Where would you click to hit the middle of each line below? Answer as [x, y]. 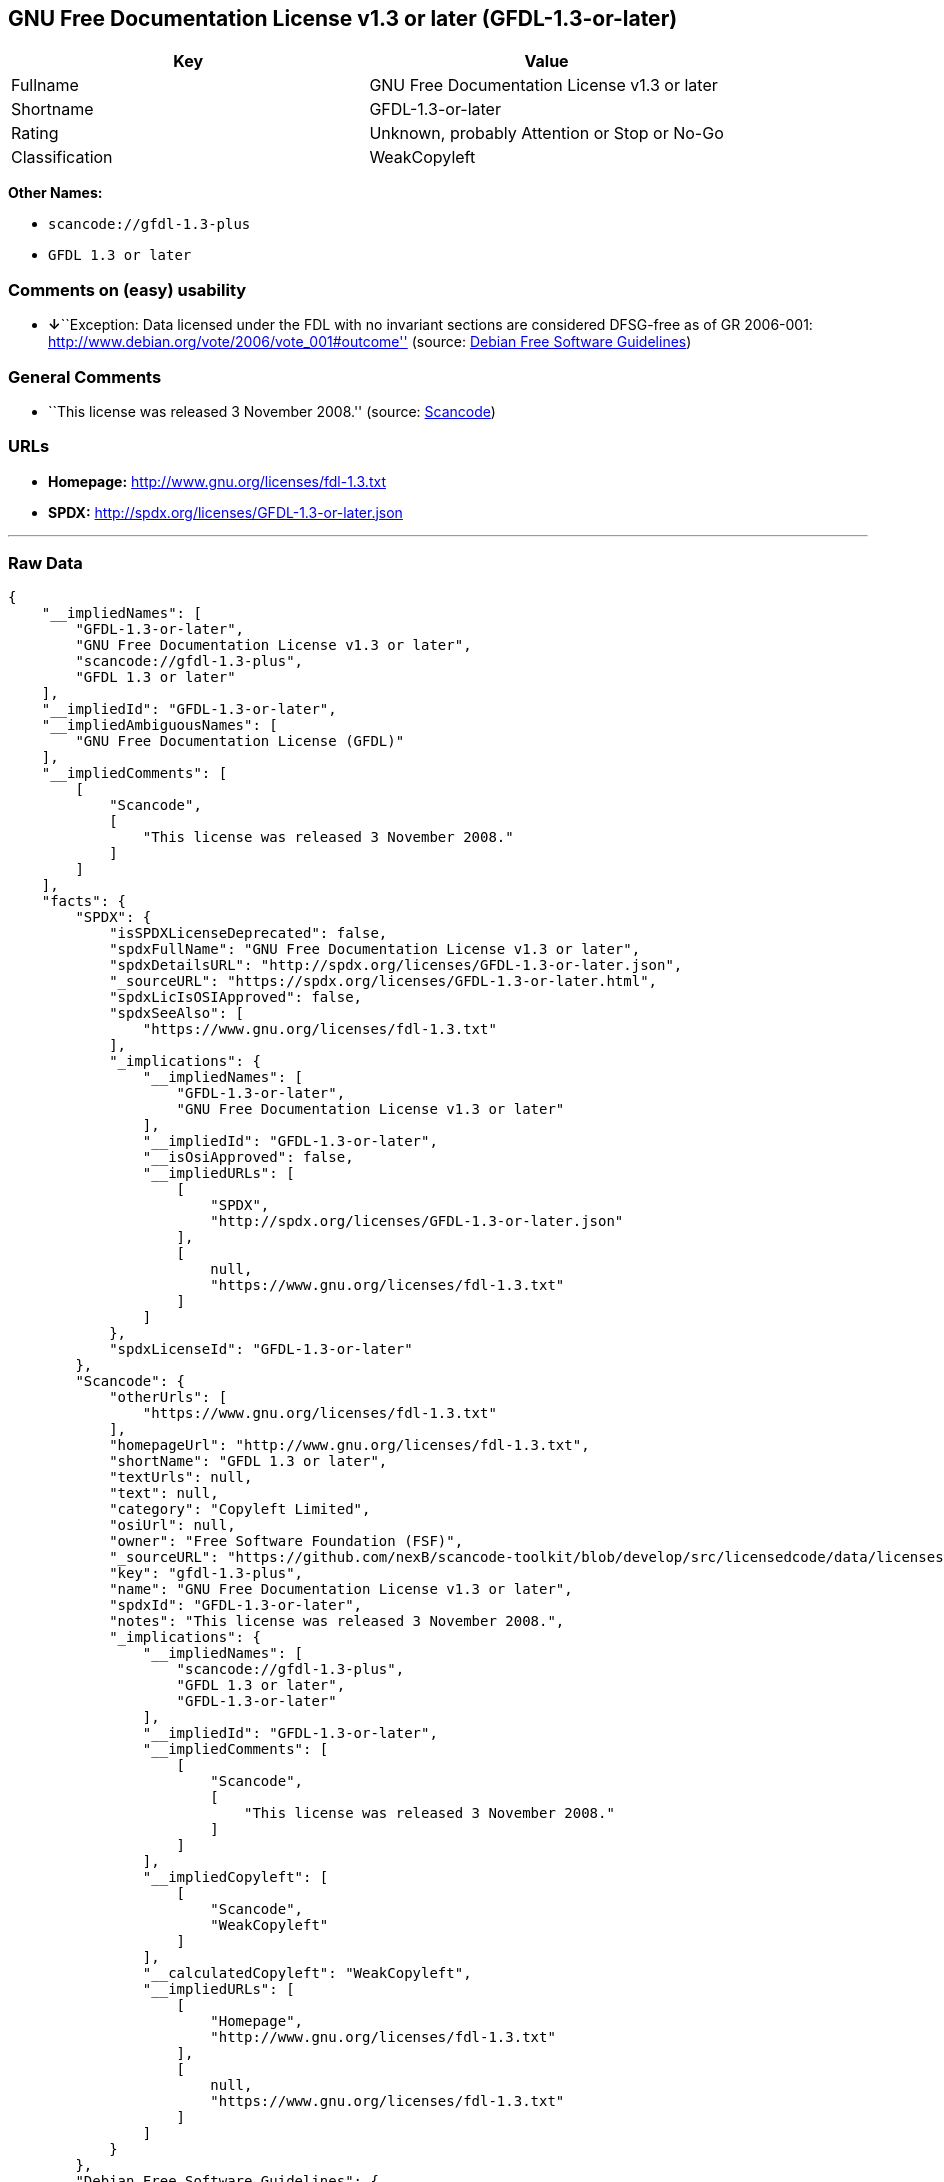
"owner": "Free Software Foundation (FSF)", [286, 1541]
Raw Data [45, 563]
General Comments [85, 376]
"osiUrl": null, [172, 1525]
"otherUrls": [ [168, 1397]
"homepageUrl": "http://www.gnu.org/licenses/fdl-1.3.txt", [349, 1445]
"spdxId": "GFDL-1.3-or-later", [236, 1605]
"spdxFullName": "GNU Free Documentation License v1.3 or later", [375, 949]
